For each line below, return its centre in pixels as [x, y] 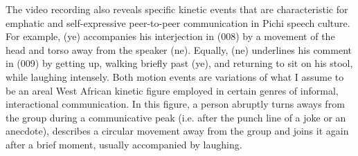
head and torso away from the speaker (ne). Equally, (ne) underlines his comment [179, 49]
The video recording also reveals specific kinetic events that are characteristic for [177, 9]
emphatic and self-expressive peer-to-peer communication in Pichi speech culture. [178, 22]
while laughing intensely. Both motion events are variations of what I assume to [175, 76]
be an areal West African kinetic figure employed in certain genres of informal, [172, 90]
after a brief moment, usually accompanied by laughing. [124, 144]
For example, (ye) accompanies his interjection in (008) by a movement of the [170, 36]
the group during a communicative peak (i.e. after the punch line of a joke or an [176, 117]
